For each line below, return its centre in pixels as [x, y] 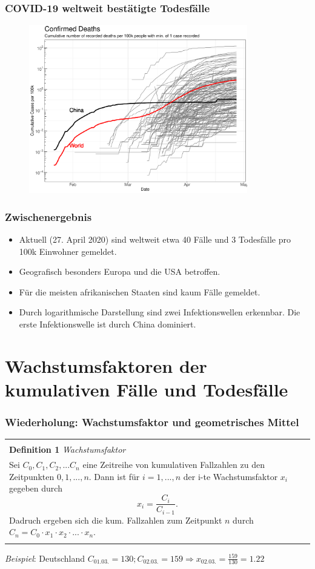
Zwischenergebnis [48, 216]
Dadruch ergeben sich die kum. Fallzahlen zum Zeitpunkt [116, 520]
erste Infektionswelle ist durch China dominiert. [108, 324]
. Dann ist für [114, 476]
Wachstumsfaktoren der [106, 365]
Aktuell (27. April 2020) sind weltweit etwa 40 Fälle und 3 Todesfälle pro [155, 239]
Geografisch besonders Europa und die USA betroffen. [120, 271]
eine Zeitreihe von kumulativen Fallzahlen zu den [174, 465]
